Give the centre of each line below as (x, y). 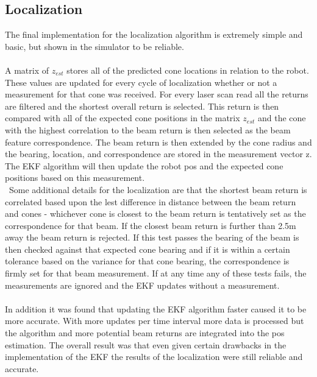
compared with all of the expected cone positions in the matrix (123, 118)
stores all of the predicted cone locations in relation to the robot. (188, 70)
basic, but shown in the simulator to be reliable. (94, 46)
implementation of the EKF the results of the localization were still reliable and (154, 357)
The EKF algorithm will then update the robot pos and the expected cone (144, 165)
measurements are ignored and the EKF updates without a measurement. (142, 285)
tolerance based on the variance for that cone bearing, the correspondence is (147, 261)
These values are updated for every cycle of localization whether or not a (141, 82)
